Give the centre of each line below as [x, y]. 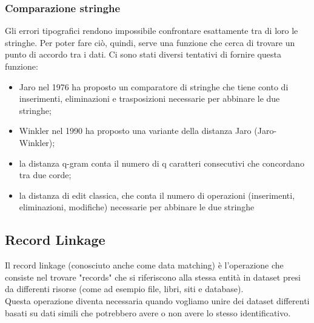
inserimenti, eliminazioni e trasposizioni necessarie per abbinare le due [149, 98]
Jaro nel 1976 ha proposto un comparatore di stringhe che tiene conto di [154, 86]
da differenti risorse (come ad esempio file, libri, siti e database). [124, 289]
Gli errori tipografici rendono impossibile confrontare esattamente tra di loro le [152, 31]
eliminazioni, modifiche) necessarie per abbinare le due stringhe [137, 207]
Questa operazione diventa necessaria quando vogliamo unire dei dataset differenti [157, 300]
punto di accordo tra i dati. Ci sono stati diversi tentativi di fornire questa [143, 54]
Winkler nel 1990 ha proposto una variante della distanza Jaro [135, 131]
